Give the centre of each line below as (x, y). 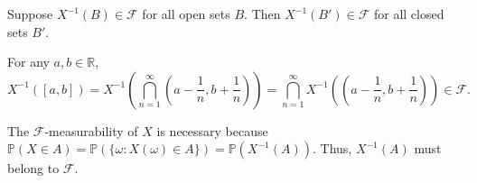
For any (28, 62)
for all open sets (186, 14)
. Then (262, 14)
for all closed (409, 14)
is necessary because (212, 130)
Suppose (30, 14)
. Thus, (332, 148)
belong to (33, 168)
